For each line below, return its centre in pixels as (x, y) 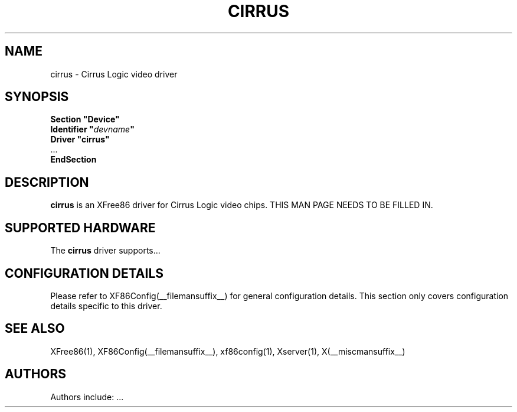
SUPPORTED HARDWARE (80, 228)
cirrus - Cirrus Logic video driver (114, 74)
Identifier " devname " (92, 129)
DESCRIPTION (47, 182)
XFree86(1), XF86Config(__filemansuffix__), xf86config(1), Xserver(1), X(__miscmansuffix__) (228, 351)
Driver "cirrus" (80, 140)
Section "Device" (85, 119)
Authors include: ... (87, 397)
